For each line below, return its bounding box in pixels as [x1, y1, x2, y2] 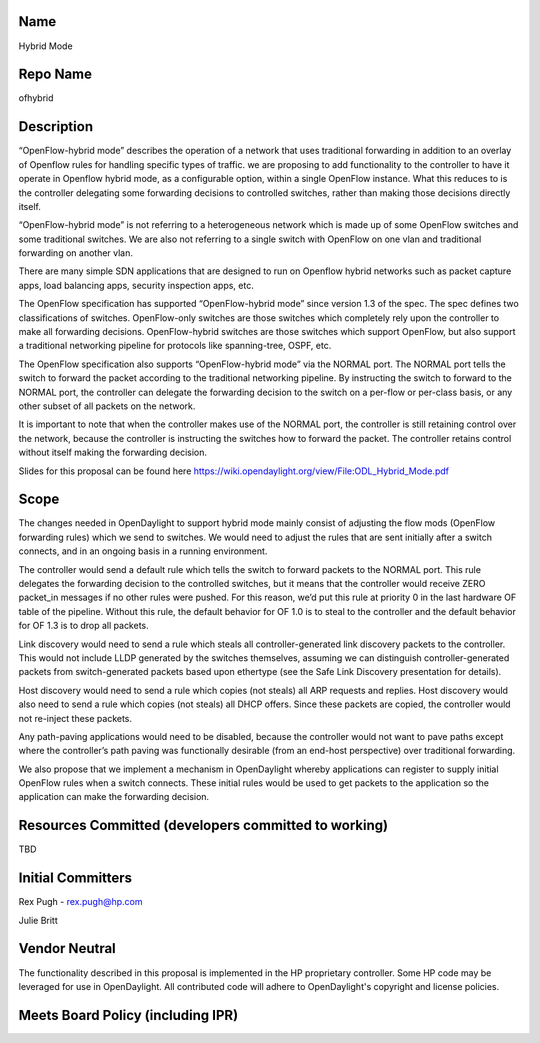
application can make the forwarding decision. [18, 791, 210, 803]
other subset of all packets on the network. [18, 400, 196, 412]
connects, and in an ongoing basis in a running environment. [18, 545, 268, 557]
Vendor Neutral [18, 940, 117, 957]
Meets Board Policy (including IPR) [18, 1006, 239, 1024]
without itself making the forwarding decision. [18, 446, 208, 459]
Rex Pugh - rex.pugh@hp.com [18, 896, 143, 908]
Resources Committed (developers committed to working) [18, 817, 389, 834]
